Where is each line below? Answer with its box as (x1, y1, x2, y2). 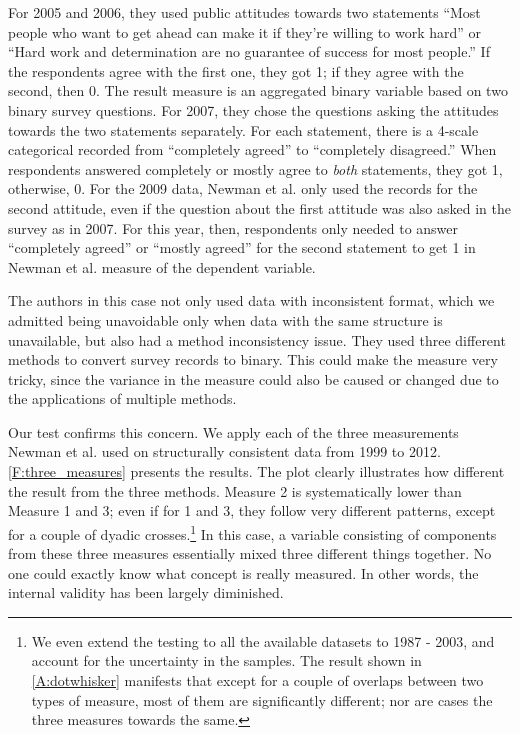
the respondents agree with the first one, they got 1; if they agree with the (8, 60, 464, 81)
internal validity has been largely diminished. (8, 582, 284, 603)
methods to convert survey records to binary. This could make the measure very (8, 349, 498, 370)
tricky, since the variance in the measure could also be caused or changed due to (8, 368, 499, 389)
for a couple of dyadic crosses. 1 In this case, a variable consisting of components (8, 520, 497, 544)
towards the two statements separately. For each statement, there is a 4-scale (8, 119, 479, 140)
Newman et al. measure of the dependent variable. (8, 256, 316, 277)
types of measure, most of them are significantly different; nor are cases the (31, 689, 493, 710)
